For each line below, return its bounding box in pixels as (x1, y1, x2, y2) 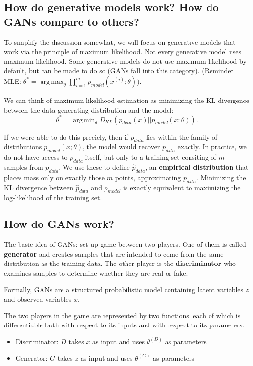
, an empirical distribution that (145, 162, 249, 172)
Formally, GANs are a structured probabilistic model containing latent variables (4, 284, 244, 294)
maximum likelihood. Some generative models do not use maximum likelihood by (4, 56, 247, 66)
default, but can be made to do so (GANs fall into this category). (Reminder (4, 65, 233, 76)
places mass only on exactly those (4, 172, 105, 182)
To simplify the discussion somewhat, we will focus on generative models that (4, 37, 236, 47)
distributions (4, 142, 42, 152)
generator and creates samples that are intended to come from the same (4, 248, 224, 259)
